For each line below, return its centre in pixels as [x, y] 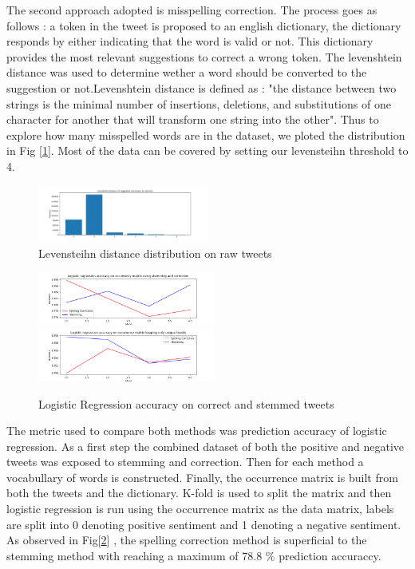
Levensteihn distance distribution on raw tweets [155, 253]
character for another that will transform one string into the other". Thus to [193, 119]
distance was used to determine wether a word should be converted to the [187, 72]
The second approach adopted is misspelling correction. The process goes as [192, 10]
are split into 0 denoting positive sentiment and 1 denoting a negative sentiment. [204, 524]
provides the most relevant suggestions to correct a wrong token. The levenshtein [204, 56]
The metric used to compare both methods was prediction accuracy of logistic [197, 431]
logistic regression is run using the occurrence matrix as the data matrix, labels [200, 509]
